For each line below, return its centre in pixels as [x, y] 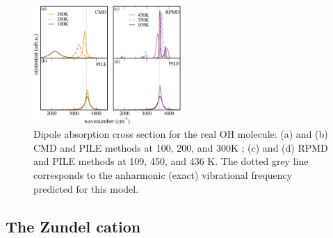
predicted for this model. [86, 188]
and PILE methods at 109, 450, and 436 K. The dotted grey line [171, 161]
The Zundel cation [73, 226]
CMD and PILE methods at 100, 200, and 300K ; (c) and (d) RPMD [181, 147]
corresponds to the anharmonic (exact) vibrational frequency [163, 174]
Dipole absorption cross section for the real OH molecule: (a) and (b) [181, 134]
